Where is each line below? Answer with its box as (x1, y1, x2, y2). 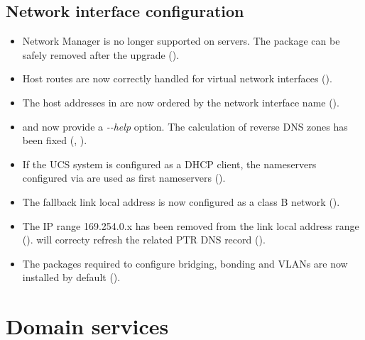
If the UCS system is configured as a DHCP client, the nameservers (22, 156, 317, 171)
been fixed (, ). (22, 133, 87, 148)
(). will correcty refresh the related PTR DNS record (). (22, 232, 266, 247)
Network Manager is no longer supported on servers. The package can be (22, 33, 340, 48)
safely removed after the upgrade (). (22, 47, 180, 62)
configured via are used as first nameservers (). (22, 170, 226, 185)
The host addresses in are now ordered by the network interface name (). (22, 94, 339, 109)
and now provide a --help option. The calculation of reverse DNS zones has (22, 119, 348, 133)
